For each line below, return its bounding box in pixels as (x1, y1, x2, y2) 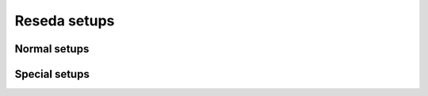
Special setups (14, 67, 90, 81)
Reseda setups (14, 12, 115, 29)
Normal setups (14, 42, 90, 56)
